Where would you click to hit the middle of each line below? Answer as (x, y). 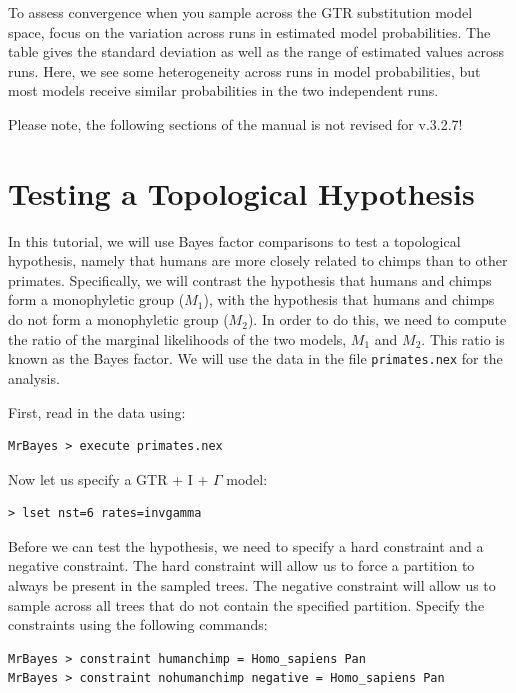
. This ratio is (463, 338)
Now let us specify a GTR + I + (108, 478)
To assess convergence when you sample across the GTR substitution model (240, 12)
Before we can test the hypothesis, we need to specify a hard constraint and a (246, 545)
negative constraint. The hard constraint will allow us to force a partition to (241, 565)
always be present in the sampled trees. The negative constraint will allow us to (252, 585)
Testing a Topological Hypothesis (241, 192)
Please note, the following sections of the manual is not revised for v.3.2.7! (235, 123)
